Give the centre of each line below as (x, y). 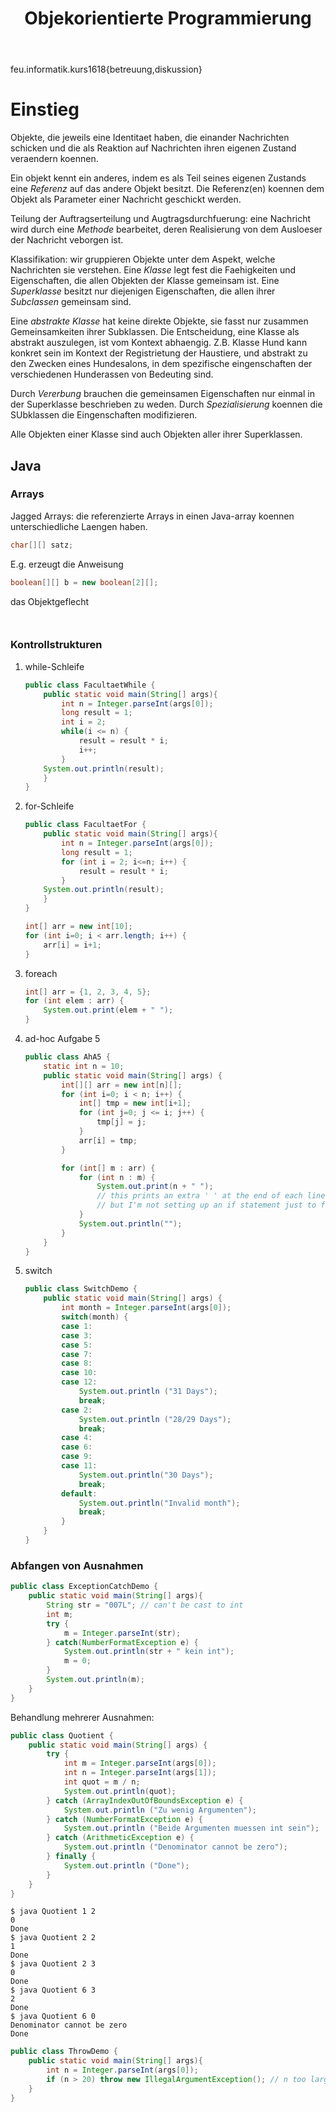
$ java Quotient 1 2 (53, 1912)
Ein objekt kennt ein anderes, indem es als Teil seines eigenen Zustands (158, 178)
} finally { (71, 1857)
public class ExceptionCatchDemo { (84, 1587)
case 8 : (77, 1363)
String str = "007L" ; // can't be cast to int (145, 1605)
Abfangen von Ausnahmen (77, 1565)
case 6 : (77, 1447)
